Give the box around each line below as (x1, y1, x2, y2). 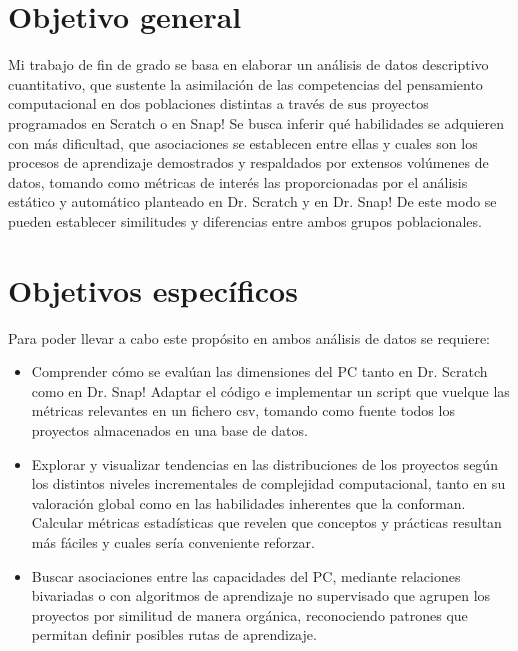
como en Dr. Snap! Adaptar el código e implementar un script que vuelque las (31, 380, 510, 401)
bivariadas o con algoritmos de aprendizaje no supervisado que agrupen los (31, 585, 491, 606)
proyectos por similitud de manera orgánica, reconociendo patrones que (31, 604, 468, 625)
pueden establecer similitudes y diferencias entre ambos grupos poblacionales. (8, 210, 482, 231)
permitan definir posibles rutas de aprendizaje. (31, 624, 317, 645)
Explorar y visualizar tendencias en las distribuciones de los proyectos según (31, 453, 498, 474)
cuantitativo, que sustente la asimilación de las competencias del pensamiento (8, 73, 483, 94)
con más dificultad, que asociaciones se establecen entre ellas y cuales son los (8, 132, 478, 153)
